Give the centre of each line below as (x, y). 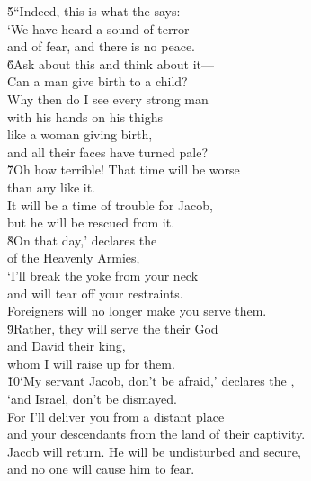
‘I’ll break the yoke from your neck (103, 275)
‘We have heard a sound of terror (98, 28)
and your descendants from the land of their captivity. (156, 434)
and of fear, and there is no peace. (101, 46)
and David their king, (67, 346)
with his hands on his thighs (85, 116)
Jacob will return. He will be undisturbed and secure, (154, 451)
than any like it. (52, 187)
